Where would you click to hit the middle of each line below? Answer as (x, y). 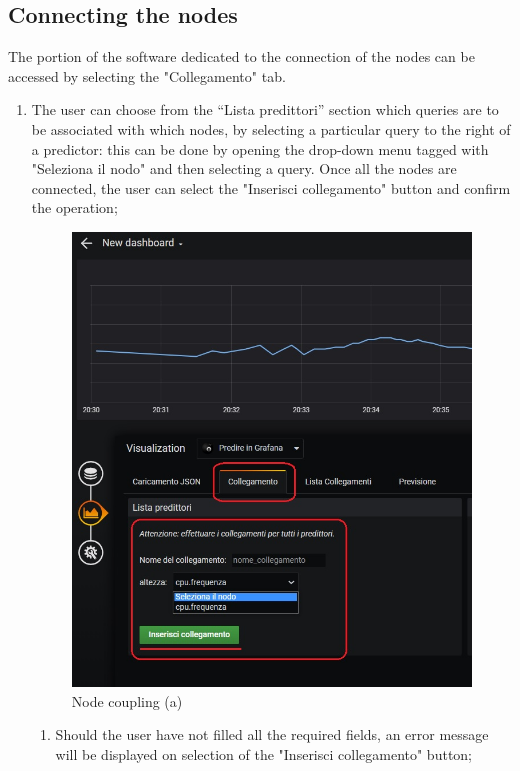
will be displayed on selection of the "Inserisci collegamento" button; (264, 753)
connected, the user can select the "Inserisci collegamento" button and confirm (271, 187)
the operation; (74, 207)
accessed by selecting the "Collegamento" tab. (147, 75)
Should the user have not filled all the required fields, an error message (272, 734)
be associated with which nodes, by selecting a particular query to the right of (271, 128)
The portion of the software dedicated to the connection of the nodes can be (241, 56)
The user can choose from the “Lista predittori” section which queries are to (265, 109)
